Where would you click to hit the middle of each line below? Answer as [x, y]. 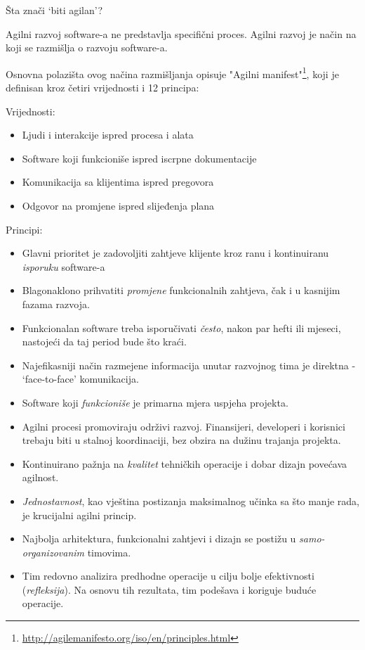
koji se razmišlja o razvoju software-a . [87, 47]
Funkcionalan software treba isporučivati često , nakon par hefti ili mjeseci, [181, 327]
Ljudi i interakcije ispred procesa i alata [108, 135]
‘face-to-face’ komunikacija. [80, 379]
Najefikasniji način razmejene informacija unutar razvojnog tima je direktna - [189, 365]
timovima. [109, 552]
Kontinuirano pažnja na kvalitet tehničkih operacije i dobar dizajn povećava [185, 463]
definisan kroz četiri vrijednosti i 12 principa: [102, 88]
